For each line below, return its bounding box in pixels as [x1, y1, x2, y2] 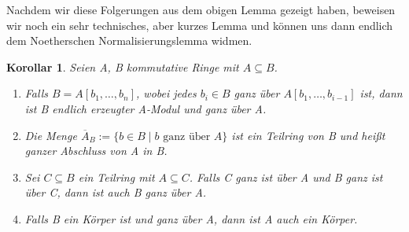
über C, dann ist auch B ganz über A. [24, 184, 207, 201]
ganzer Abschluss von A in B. [24, 142, 168, 159]
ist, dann [359, 85, 403, 101]
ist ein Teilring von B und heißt [231, 127, 385, 143]
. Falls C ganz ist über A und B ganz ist [189, 168, 383, 185]
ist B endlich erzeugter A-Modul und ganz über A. [24, 100, 267, 116]
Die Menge [24, 127, 77, 143]
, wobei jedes [136, 85, 197, 101]
